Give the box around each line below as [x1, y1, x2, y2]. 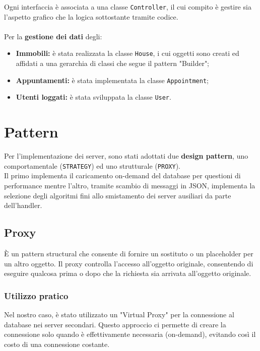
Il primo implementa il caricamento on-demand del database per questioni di [4, 170, 241, 181]
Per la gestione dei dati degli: [4, 31, 102, 41]
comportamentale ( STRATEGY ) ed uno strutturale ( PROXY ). [4, 160, 180, 171]
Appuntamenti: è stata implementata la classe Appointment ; [16, 75, 209, 85]
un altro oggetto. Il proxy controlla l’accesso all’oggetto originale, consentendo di [4, 258, 253, 268]
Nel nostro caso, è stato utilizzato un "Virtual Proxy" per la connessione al [4, 309, 234, 319]
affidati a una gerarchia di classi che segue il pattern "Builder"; [16, 58, 210, 68]
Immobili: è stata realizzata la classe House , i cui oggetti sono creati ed [16, 48, 239, 58]
